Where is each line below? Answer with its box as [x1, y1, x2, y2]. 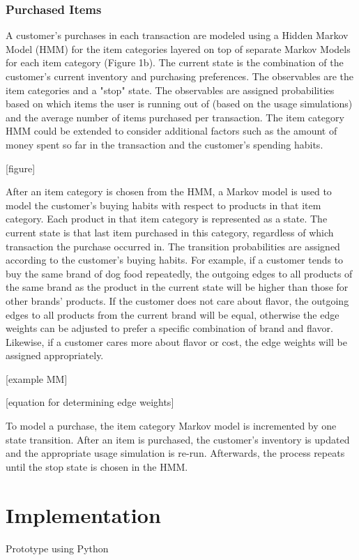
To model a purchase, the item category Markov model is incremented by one [6, 418, 337, 433]
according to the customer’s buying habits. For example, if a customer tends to [6, 252, 344, 267]
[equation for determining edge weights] [6, 395, 174, 409]
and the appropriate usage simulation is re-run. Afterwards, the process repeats [6, 446, 345, 460]
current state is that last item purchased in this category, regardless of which [6, 225, 334, 239]
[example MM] [6, 371, 68, 386]
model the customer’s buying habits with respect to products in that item [6, 197, 321, 212]
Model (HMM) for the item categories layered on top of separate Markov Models [6, 41, 351, 56]
